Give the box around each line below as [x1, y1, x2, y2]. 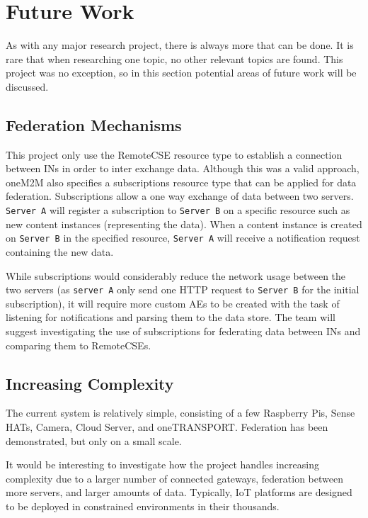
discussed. [6, 79, 49, 94]
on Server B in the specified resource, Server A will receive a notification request [6, 230, 360, 245]
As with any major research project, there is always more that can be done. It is [6, 38, 354, 52]
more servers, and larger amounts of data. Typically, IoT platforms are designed [6, 485, 352, 500]
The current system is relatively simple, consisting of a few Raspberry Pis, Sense [6, 405, 355, 420]
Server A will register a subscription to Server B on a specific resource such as [6, 203, 350, 218]
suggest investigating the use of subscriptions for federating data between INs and [6, 324, 361, 339]
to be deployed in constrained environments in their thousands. [6, 498, 280, 513]
